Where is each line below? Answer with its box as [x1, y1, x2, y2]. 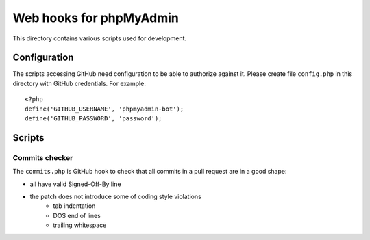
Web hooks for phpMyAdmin [12, 10, 180, 25]
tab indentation [53, 202, 96, 210]
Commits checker [12, 152, 73, 162]
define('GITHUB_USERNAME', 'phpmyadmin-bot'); [25, 105, 184, 113]
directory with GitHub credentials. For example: [12, 79, 147, 88]
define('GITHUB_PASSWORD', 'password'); [25, 115, 162, 122]
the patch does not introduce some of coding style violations [29, 192, 201, 200]
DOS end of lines [53, 211, 101, 219]
